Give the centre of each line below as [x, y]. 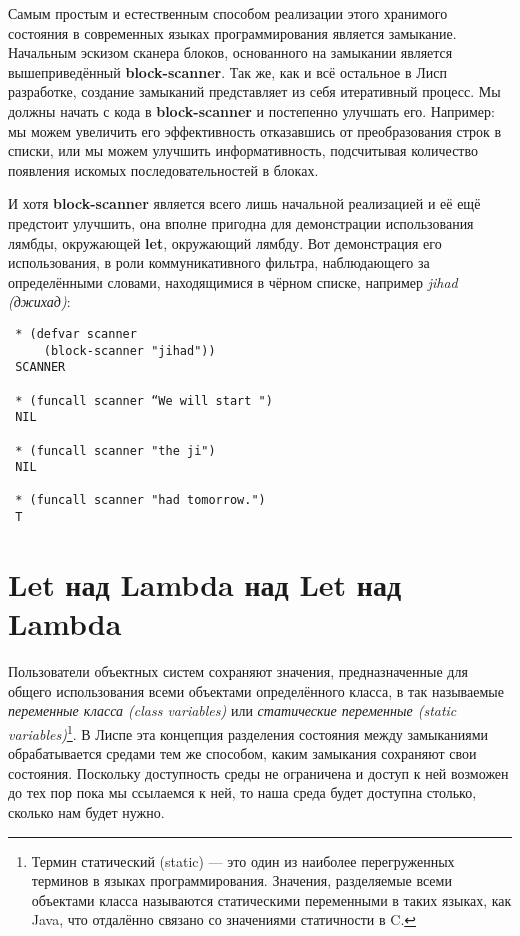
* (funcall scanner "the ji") [115, 450]
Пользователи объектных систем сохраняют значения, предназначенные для [238, 671]
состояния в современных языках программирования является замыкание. [232, 32]
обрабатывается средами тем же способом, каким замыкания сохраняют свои [242, 753]
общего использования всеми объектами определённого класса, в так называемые [256, 690]
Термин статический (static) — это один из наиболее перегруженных [243, 860]
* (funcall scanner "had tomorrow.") [140, 500]
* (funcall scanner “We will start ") [144, 400]
